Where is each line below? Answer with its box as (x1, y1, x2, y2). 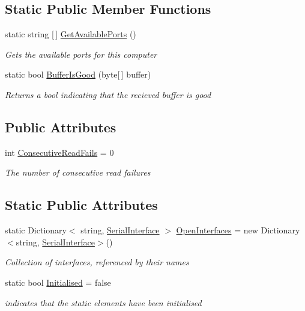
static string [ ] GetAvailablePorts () (5, 28, 136, 40)
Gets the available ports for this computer (5, 48, 157, 60)
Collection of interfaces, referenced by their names (5, 256, 189, 268)
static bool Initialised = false (5, 276, 111, 288)
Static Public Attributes (5, 196, 158, 214)
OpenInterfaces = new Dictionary (176, 224, 300, 236)
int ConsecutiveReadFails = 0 (5, 146, 114, 158)
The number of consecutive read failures (5, 166, 151, 179)
